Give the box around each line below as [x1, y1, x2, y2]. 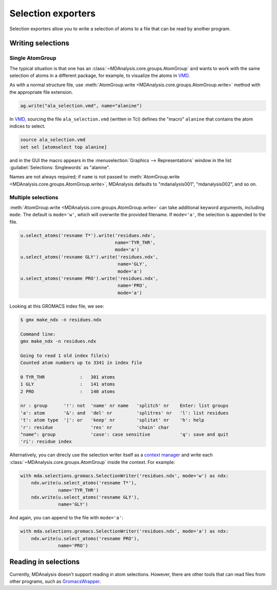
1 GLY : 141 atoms [20, 381, 115, 387]
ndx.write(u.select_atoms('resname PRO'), [31, 536, 140, 541]
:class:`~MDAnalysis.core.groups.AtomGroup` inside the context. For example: [9, 459, 175, 465]
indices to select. [9, 123, 46, 129]
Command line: [20, 331, 56, 337]
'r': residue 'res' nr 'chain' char [20, 424, 169, 430]
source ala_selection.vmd [20, 137, 86, 143]
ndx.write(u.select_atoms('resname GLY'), [31, 494, 140, 500]
